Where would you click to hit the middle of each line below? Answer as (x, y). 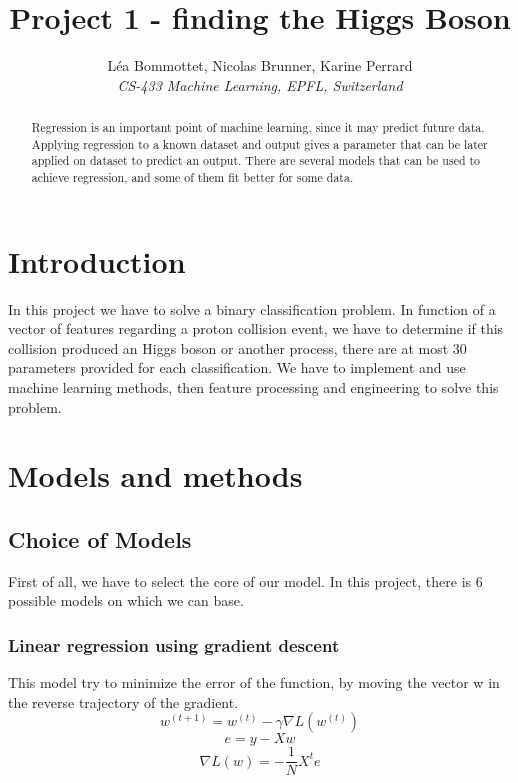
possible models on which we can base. (126, 600)
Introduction (97, 260)
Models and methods (155, 475)
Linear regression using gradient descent (174, 644)
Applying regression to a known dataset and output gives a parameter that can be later (259, 143)
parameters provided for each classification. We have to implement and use (237, 367)
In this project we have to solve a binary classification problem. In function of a (252, 308)
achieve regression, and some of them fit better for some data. (192, 177)
